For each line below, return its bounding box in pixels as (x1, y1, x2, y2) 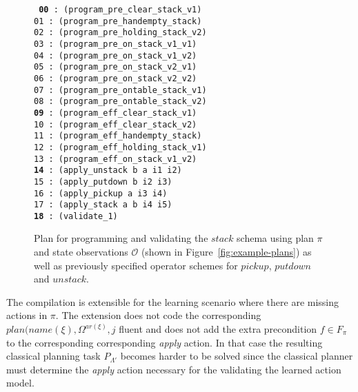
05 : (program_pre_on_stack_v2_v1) (34, 62, 197, 72)
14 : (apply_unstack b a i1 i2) (34, 165, 182, 176)
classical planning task (6, 349, 101, 363)
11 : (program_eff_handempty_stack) (34, 131, 202, 141)
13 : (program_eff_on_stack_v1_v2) (34, 154, 197, 164)
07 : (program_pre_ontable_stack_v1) (34, 85, 207, 95)
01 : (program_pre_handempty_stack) (34, 16, 202, 26)
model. (6, 375, 34, 390)
